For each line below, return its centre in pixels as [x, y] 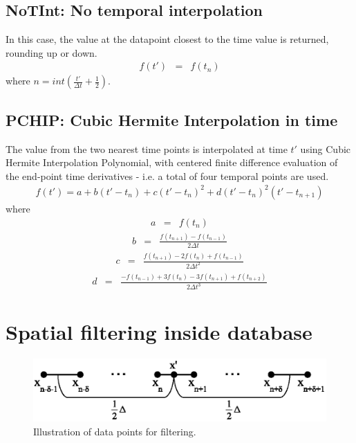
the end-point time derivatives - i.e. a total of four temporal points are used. [167, 175]
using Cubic [326, 148]
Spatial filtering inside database [159, 332]
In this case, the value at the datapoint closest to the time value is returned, [167, 39]
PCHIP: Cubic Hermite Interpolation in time [172, 119]
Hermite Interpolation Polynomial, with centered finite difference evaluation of [172, 162]
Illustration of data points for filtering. [115, 431]
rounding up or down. [51, 52]
